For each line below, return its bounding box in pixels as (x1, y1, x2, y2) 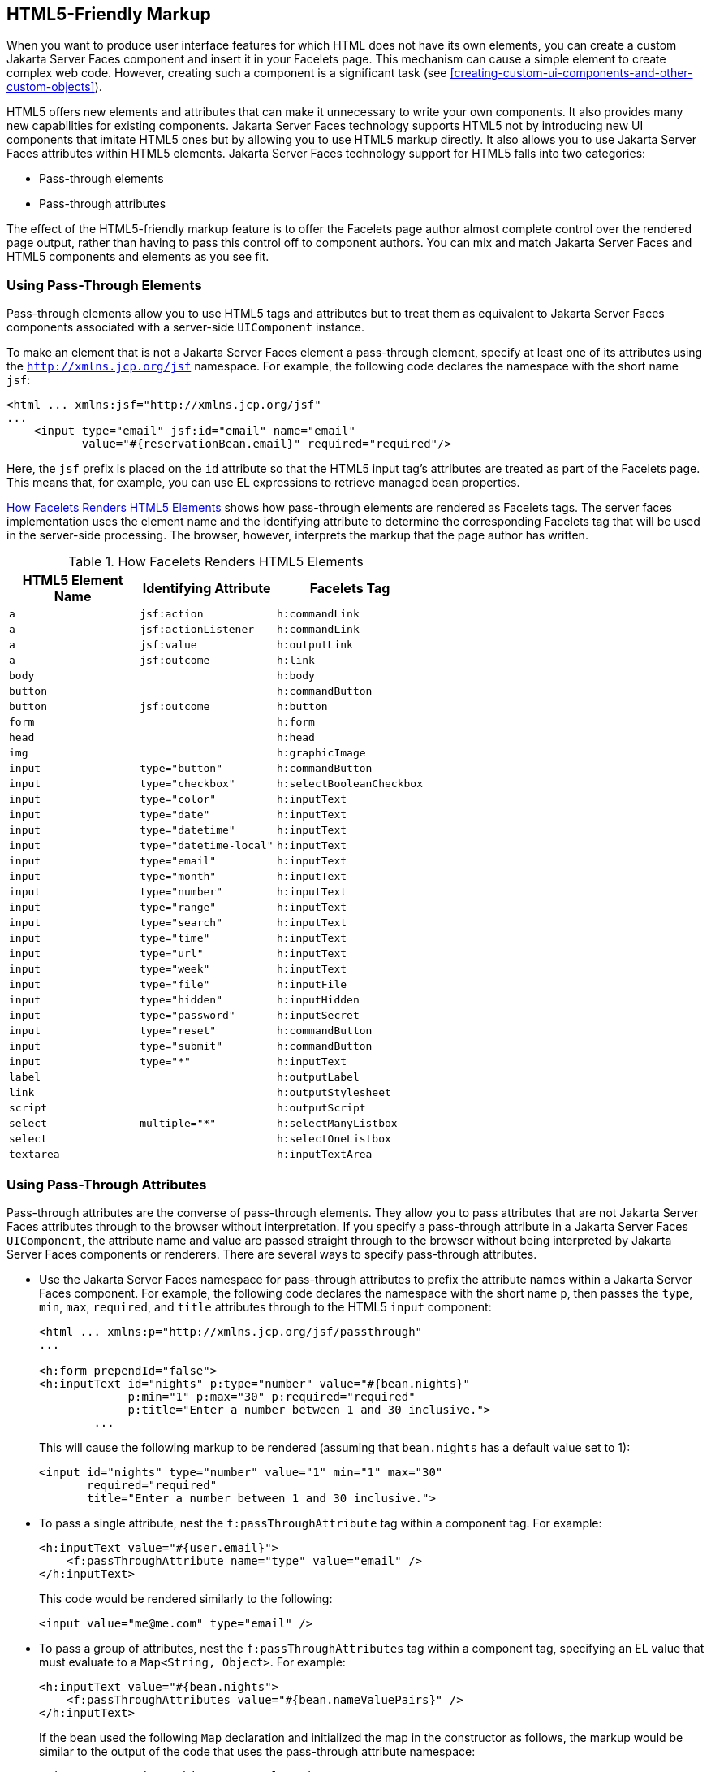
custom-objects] (6, 80, 95, 94)
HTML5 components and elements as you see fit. (6, 249, 269, 264)
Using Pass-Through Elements (6, 276, 202, 293)
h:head (276, 731, 315, 744)
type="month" (140, 870, 217, 883)
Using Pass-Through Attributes (6, 1176, 207, 1193)
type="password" (140, 1009, 235, 1022)
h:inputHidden (276, 994, 360, 1007)
